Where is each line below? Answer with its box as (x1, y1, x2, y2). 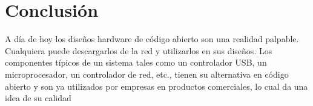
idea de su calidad (5, 92, 71, 104)
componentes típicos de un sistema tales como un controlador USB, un (5, 56, 267, 69)
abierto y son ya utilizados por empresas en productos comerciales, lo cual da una (5, 79, 308, 92)
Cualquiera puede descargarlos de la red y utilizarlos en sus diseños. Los (5, 44, 272, 57)
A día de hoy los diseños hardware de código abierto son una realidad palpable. (5, 33, 299, 45)
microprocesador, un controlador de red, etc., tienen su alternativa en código (5, 67, 289, 80)
